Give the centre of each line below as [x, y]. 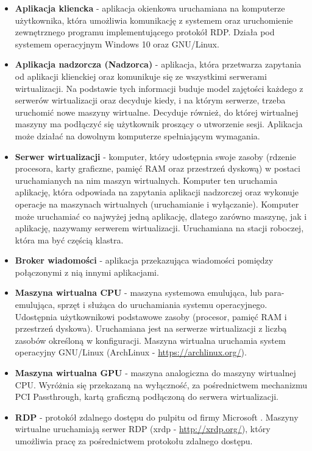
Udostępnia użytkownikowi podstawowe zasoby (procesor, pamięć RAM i [151, 316]
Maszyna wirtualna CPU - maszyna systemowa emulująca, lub [138, 292]
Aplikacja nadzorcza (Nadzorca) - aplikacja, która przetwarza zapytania [158, 64]
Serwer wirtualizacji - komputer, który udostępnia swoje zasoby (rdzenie [155, 156]
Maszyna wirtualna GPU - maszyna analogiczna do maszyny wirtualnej [155, 373]
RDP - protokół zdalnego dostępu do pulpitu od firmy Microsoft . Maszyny [157, 417]
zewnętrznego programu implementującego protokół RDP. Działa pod [145, 32]
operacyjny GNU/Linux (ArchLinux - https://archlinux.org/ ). [131, 352]
